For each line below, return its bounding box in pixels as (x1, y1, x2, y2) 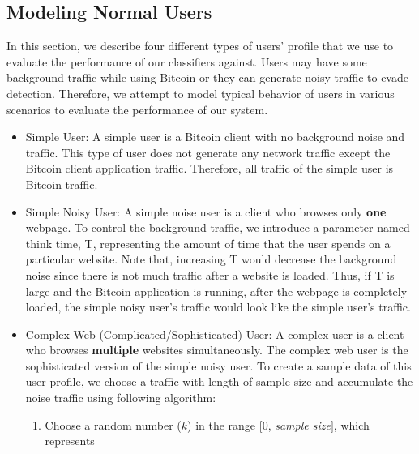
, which (333, 416, 370, 433)
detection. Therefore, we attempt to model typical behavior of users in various (6, 84, 395, 101)
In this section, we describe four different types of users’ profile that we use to (6, 37, 394, 54)
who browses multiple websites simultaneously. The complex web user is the (25, 341, 408, 358)
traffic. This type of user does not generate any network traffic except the (25, 143, 391, 161)
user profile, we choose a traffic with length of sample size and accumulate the (25, 373, 413, 390)
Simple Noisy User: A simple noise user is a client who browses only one (25, 203, 387, 220)
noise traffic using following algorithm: (25, 389, 216, 406)
